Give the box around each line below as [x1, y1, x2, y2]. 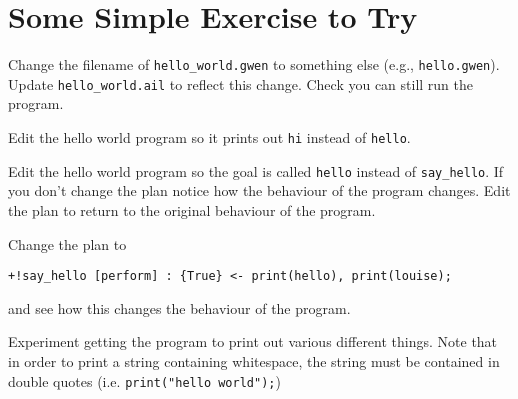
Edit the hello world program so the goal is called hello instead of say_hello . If [8, 160, 504, 181]
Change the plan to [8, 233, 127, 254]
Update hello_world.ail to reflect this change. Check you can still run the [8, 73, 474, 94]
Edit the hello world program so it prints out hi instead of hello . [8, 127, 411, 148]
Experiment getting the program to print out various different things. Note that [8, 331, 498, 352]
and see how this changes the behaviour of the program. [8, 297, 351, 318]
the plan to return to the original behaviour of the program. [8, 199, 376, 220]
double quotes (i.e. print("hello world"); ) [8, 370, 281, 391]
